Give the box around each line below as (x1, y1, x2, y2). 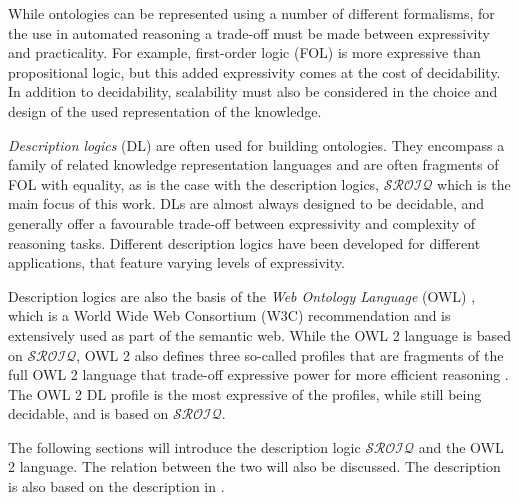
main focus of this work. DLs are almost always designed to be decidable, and (8, 193, 485, 214)
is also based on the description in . (8, 476, 225, 497)
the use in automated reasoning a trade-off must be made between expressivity (8, 22, 490, 43)
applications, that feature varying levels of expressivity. (8, 252, 345, 273)
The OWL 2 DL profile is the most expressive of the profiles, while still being (8, 383, 482, 404)
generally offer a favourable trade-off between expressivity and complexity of (8, 212, 475, 233)
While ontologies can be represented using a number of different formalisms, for (8, 3, 495, 23)
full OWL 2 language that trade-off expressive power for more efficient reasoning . (8, 364, 509, 385)
